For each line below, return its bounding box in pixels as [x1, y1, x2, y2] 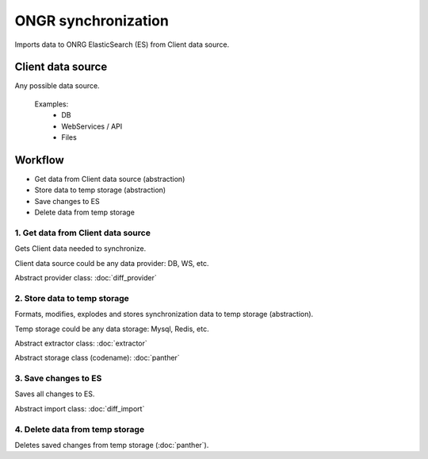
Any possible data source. [14, 81, 100, 91]
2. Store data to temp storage [14, 292, 130, 303]
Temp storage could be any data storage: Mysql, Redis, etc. [14, 324, 209, 334]
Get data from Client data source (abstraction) [34, 174, 185, 183]
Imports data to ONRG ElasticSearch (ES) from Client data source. [14, 40, 230, 49]
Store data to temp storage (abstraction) [34, 185, 166, 195]
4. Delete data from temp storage [14, 423, 145, 434]
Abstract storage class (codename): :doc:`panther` [14, 353, 180, 363]
